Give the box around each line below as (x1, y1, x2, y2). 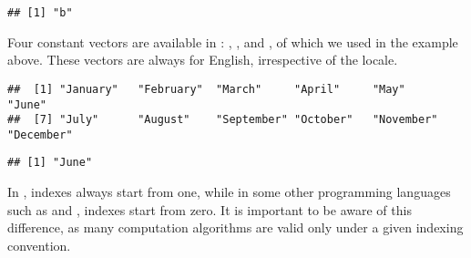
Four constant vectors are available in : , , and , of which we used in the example (7, 32, 458, 51)
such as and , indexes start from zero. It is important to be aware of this (7, 200, 412, 219)
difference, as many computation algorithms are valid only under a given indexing (7, 218, 464, 237)
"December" (7, 128, 73, 141)
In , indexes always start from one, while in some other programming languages (7, 182, 451, 201)
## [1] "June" (7, 156, 93, 170)
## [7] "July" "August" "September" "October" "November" (7, 113, 438, 127)
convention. (7, 235, 71, 254)
